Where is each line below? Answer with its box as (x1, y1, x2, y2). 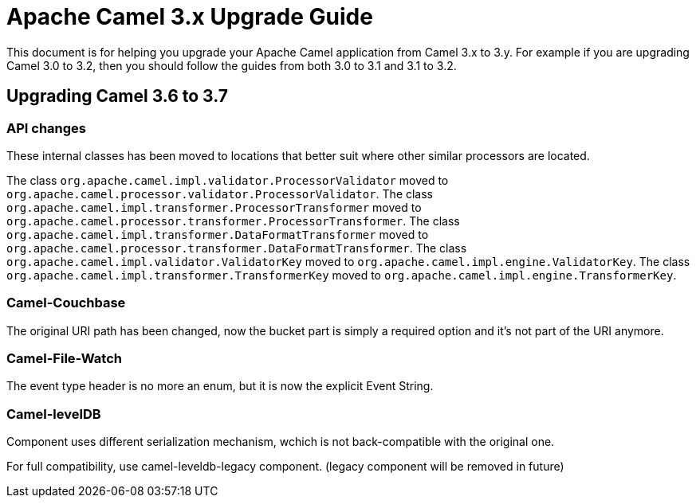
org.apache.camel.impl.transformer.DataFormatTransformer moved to (6, 227, 429, 241)
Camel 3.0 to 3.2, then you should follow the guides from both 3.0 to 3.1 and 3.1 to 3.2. (6, 58, 457, 72)
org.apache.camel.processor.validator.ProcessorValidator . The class (6, 186, 434, 201)
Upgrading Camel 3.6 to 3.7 (6, 86, 228, 107)
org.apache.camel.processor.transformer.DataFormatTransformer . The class (6, 240, 467, 255)
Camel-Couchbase (6, 295, 126, 311)
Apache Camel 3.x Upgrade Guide (6, 3, 373, 30)
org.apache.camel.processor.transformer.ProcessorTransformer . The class (6, 213, 460, 228)
